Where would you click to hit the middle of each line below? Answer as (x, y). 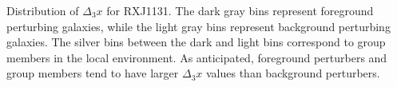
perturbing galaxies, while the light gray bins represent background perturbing (198, 26)
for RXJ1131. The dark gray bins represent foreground (240, 10)
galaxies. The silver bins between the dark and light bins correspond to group (196, 42)
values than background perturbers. (293, 73)
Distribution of (43, 10)
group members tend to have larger (93, 73)
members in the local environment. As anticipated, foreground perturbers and (197, 57)
